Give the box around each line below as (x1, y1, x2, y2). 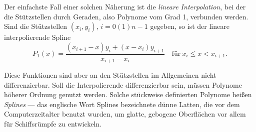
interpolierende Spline (4, 32, 71, 42)
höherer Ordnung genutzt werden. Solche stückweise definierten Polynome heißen (4, 89, 252, 100)
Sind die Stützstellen (4, 21, 67, 31)
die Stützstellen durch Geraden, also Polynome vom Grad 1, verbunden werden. (4, 11, 248, 21)
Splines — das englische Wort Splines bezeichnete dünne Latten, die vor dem (4, 99, 240, 109)
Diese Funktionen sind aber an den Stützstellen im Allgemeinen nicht (4, 70, 216, 80)
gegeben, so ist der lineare (150, 21, 229, 31)
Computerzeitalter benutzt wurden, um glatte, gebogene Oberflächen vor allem (4, 109, 246, 119)
